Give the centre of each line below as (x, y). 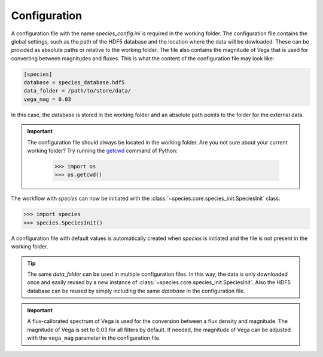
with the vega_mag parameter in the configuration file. (94, 338)
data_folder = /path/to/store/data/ (77, 91)
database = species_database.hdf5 (74, 83)
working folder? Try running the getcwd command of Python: (102, 151)
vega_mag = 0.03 (48, 99)
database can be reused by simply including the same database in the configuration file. (136, 291)
